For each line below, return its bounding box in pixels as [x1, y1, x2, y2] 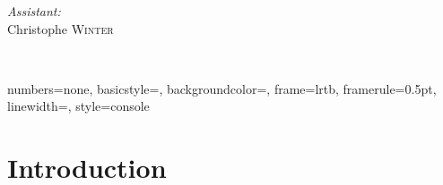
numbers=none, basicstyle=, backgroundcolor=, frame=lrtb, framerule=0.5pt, [7, 79, 437, 97]
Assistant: [7, 2, 61, 20]
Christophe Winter [7, 19, 114, 38]
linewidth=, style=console [7, 97, 150, 115]
